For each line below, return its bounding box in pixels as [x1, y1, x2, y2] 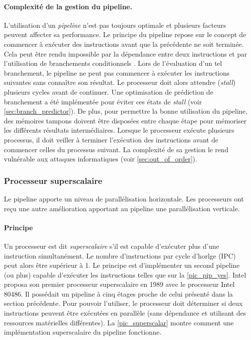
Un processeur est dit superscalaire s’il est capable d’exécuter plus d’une [4, 240, 219, 251]
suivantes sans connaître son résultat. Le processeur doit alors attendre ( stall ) [4, 77, 236, 87]
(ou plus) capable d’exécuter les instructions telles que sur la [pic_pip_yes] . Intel [4, 269, 246, 280]
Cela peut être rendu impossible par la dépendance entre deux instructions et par [4, 48, 247, 59]
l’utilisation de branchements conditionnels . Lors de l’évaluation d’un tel [4, 58, 222, 68]
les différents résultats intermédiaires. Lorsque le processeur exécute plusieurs [4, 125, 234, 135]
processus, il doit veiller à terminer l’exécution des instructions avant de [4, 134, 218, 144]
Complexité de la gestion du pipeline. [4, 1, 133, 11]
